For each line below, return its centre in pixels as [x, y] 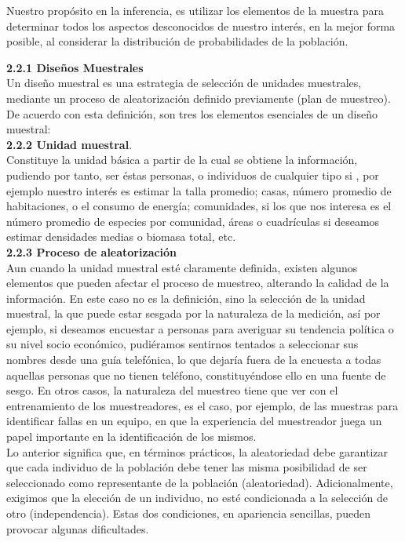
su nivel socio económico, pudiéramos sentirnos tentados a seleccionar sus [182, 344]
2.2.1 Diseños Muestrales [75, 67]
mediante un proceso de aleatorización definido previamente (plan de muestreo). [199, 98]
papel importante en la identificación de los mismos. [131, 437]
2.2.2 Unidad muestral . [69, 144]
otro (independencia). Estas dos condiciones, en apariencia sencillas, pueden [188, 513]
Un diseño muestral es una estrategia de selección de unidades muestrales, [184, 83]
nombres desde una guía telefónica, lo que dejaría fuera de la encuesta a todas [194, 360]
